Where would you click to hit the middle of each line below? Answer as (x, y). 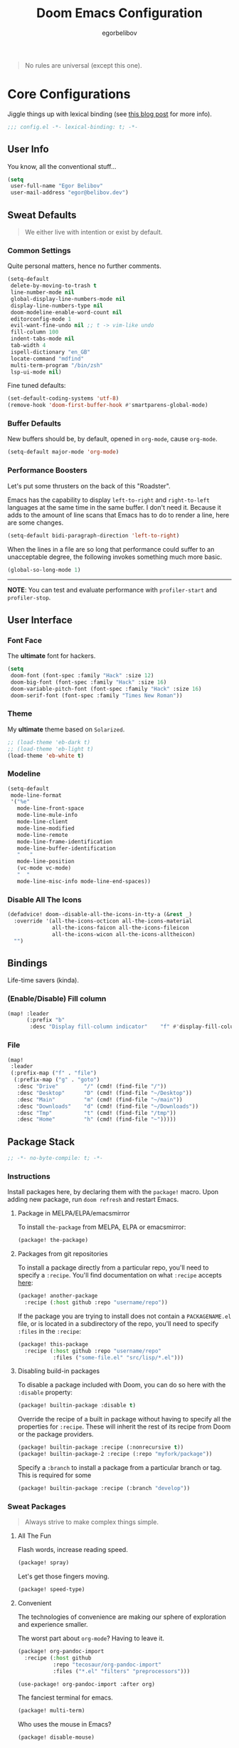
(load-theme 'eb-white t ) (46, 756)
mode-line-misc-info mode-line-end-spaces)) (84, 881)
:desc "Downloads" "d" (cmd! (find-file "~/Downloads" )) (108, 1106)
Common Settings (39, 250)
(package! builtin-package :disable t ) (77, 1406)
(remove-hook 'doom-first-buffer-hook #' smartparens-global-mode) (108, 405)
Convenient (34, 1603)
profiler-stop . (29, 597)
